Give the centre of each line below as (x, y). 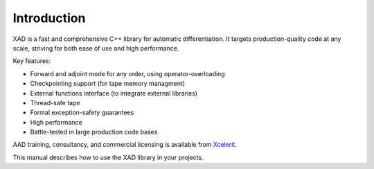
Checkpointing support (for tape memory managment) (108, 84)
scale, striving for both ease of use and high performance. (96, 48)
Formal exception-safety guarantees (82, 113)
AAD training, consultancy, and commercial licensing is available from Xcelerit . (125, 145)
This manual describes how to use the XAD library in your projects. (108, 157)
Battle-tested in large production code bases (94, 132)
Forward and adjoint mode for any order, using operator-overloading (127, 73)
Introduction (49, 18)
